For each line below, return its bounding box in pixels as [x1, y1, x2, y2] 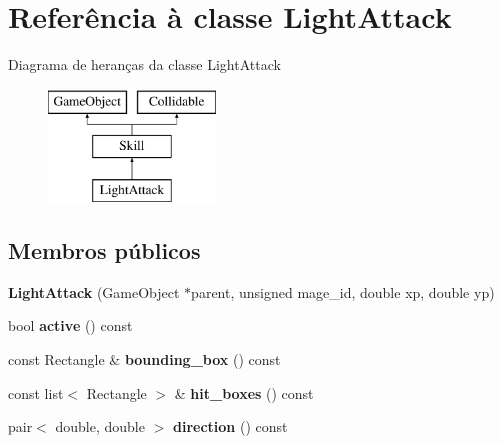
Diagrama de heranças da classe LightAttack [8, 54, 281, 75]
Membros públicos [8, 235, 201, 266]
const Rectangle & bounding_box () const [8, 349, 281, 370]
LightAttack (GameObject [8, 281, 180, 302]
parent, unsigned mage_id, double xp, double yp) [191, 281, 495, 302]
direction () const [172, 416, 288, 437]
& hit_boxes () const [174, 382, 314, 403]
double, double [55, 416, 145, 437]
